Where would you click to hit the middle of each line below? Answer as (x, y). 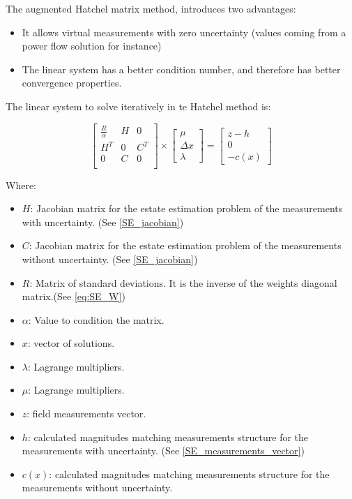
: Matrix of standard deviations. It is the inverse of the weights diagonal (183, 282)
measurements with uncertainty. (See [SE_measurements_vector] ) (163, 450)
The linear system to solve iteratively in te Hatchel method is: (138, 106)
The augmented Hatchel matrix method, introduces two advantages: (151, 8)
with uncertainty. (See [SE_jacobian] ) (103, 222)
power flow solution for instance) (92, 46)
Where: (21, 185)
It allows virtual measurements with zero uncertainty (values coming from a (184, 32)
